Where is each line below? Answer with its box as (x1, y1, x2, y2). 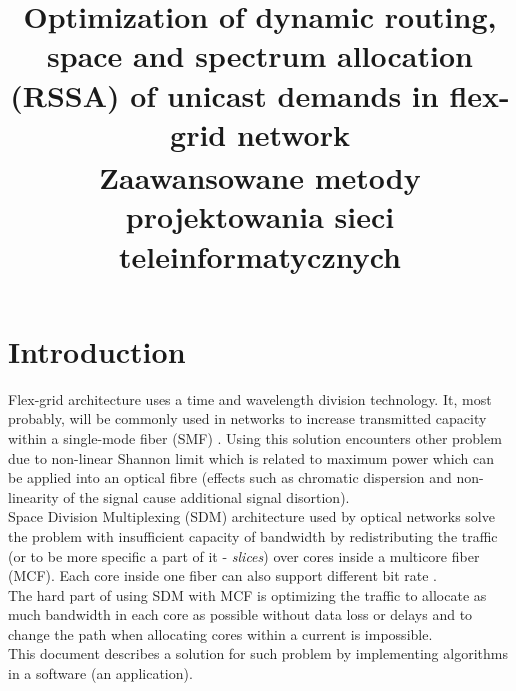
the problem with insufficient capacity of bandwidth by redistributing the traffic (8, 525, 498, 546)
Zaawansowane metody (99, 157, 421, 198)
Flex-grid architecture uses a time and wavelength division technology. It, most (8, 388, 492, 409)
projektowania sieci (125, 196, 395, 237)
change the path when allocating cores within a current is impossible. (8, 623, 433, 644)
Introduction (8, 330, 186, 371)
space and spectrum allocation (47, 35, 473, 76)
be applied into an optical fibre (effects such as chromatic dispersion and (8, 467, 452, 488)
